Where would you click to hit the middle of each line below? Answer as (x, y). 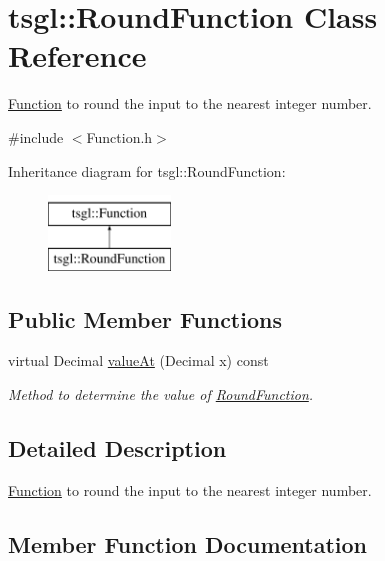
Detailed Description (117, 448)
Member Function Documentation (188, 543)
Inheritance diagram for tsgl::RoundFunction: (147, 170)
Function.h (119, 136)
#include (36, 136)
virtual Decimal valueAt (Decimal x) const (138, 360)
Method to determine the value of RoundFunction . (161, 394)
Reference (77, 55)
